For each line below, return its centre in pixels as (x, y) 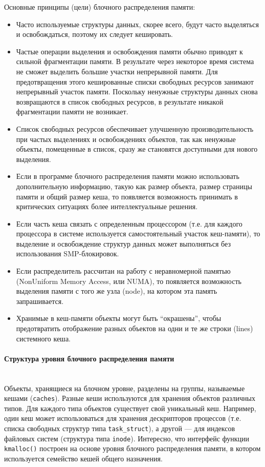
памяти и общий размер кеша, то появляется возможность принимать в (127, 196)
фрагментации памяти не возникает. (72, 111)
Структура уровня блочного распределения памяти (89, 358)
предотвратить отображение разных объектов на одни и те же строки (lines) (135, 328)
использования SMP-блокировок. (68, 253)
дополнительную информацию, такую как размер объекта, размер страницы (134, 186)
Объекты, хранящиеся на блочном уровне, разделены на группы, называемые (125, 388)
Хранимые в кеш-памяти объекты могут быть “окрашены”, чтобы (119, 318)
